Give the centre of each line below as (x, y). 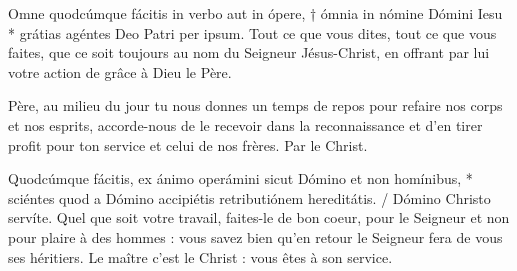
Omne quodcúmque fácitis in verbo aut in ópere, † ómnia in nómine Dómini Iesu (255, 13)
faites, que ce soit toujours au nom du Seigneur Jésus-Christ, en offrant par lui (249, 52)
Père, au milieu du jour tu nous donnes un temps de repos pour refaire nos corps (255, 105)
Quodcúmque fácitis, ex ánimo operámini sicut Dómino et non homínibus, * (240, 178)
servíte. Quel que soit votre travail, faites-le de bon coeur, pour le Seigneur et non (259, 217)
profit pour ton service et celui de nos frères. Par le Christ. (188, 144)
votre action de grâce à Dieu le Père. (120, 71)
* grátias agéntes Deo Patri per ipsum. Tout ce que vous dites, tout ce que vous (252, 32)
